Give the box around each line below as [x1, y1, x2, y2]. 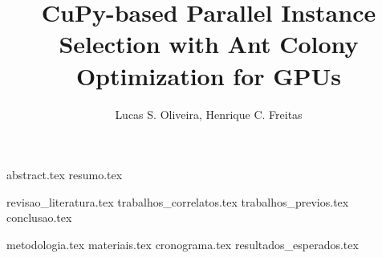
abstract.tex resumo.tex [6, 166, 123, 183]
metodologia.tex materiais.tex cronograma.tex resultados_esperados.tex [6, 235, 359, 252]
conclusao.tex [6, 209, 72, 226]
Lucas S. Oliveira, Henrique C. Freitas [115, 105, 303, 122]
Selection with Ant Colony [59, 27, 359, 60]
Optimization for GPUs [75, 59, 342, 92]
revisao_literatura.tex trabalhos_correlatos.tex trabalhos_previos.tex [6, 193, 349, 210]
